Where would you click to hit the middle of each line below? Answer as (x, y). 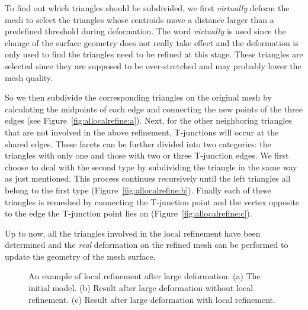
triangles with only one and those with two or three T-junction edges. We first (147, 155)
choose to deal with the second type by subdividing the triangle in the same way (151, 167)
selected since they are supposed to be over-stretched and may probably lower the (153, 65)
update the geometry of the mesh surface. (80, 256)
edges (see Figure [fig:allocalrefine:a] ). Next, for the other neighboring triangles (148, 120)
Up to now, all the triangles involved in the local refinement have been (133, 233)
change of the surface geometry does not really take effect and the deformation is (152, 42)
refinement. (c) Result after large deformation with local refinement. (152, 299)
